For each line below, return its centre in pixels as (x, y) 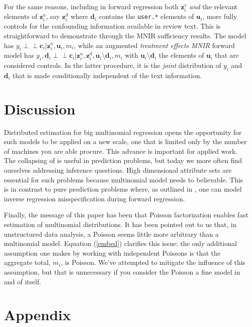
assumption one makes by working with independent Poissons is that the (112, 253)
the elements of (181, 55)
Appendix (37, 315)
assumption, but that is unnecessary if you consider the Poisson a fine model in (122, 271)
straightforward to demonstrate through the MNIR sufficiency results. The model (125, 35)
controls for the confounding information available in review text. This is (112, 26)
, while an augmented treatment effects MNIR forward (154, 45)
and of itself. (23, 281)
